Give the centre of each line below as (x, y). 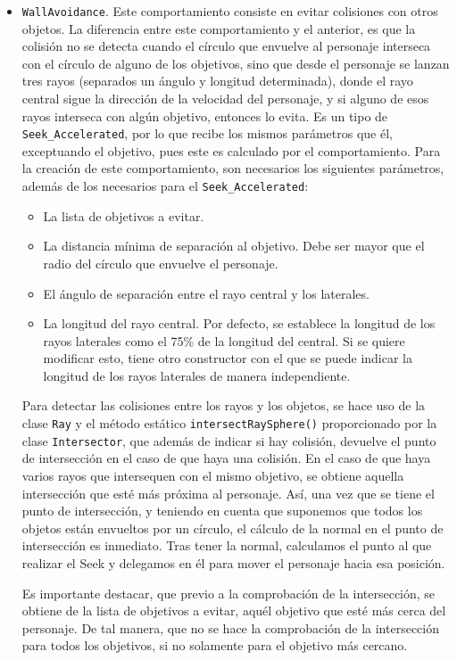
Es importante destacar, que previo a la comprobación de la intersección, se (228, 593)
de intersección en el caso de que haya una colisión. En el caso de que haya (226, 458)
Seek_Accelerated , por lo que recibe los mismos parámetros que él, (207, 133)
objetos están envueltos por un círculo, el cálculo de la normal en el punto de (233, 528)
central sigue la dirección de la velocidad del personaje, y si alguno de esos (225, 99)
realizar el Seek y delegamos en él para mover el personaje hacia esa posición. (233, 562)
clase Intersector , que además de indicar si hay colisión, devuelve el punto (229, 440)
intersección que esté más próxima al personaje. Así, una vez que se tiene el (228, 493)
